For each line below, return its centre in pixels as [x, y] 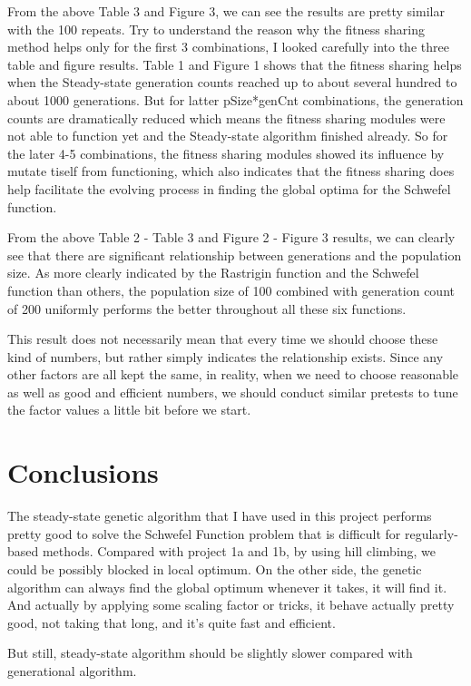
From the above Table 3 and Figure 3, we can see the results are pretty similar [226, 11]
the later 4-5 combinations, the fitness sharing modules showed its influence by [226, 153]
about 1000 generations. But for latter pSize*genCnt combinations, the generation [235, 99]
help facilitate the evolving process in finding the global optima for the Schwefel [229, 188]
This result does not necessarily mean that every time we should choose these [223, 339]
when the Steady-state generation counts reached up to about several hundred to [232, 82]
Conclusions [83, 472]
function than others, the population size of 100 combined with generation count [231, 290]
